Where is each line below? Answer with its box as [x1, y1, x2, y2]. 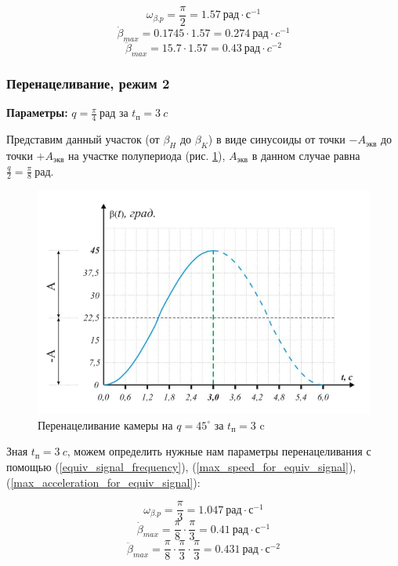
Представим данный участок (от [6, 131, 160, 147]
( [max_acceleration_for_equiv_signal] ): [6, 473, 201, 490]
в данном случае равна [251, 147, 360, 163]
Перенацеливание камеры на [38, 416, 173, 433]
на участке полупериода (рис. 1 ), [68, 147, 226, 163]
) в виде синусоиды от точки [208, 131, 346, 147]
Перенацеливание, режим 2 [6, 74, 170, 93]
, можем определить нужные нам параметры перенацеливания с [67, 443, 371, 459]
